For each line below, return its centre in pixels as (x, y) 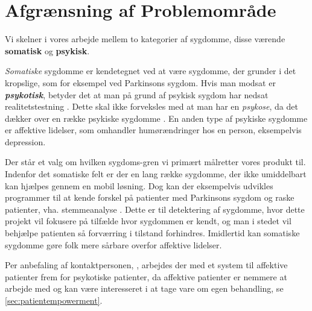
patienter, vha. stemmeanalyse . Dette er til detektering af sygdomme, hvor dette (155, 209)
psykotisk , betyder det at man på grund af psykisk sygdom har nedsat (137, 94)
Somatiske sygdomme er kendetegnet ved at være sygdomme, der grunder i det (151, 71)
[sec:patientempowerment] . (54, 300)
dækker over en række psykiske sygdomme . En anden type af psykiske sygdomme (156, 118)
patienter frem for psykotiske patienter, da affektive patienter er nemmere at (146, 276)
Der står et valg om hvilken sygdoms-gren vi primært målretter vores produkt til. (155, 162)
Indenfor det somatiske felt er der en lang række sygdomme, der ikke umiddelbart (156, 174)
